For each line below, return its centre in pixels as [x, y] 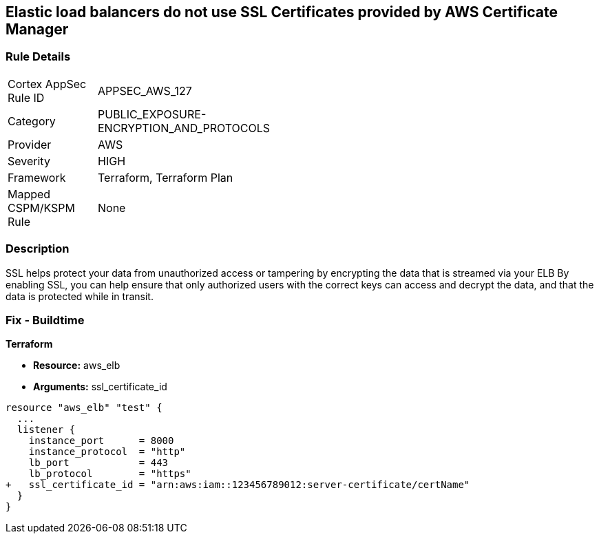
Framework [37, 177]
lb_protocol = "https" [110, 474]
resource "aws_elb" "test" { [84, 408]
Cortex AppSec [47, 84]
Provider [30, 144]
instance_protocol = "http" [107, 452]
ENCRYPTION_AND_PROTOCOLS [184, 128]
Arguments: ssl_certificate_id [100, 387]
